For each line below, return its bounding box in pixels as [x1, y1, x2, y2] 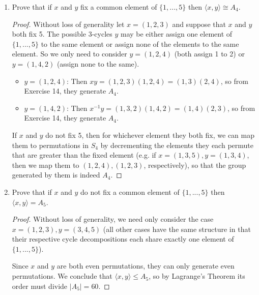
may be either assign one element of [120, 28, 233, 39]
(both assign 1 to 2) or [174, 48, 245, 59]
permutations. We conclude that [12, 271, 112, 281]
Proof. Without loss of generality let [12, 18, 125, 29]
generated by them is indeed [12, 169, 100, 180]
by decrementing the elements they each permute [100, 139, 253, 150]
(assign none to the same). [56, 58, 139, 69]
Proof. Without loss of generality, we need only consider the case [12, 214, 214, 224]
